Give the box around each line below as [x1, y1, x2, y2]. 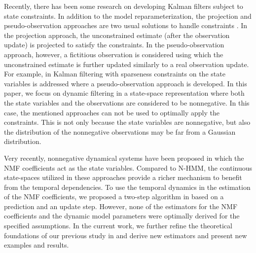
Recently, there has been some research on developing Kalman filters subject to [4, 1, 243, 11]
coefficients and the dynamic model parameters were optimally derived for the [4, 211, 240, 221]
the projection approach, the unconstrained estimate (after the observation [4, 30, 230, 40]
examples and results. [4, 240, 69, 250]
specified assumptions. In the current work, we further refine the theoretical [4, 220, 232, 231]
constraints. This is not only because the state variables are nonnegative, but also [4, 117, 251, 127]
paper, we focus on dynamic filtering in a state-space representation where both [4, 88, 245, 98]
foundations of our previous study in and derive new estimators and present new [4, 230, 247, 240]
